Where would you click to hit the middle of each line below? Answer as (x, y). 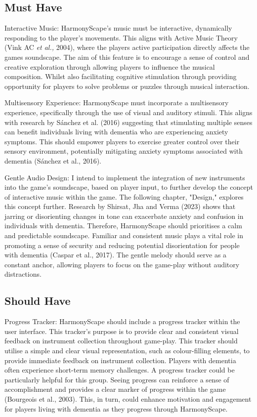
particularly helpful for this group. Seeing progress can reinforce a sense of (117, 379)
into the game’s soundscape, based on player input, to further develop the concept (129, 187)
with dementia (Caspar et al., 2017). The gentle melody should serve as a (116, 255)
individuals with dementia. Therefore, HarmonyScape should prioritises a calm (123, 226)
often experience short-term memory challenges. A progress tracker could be (120, 370)
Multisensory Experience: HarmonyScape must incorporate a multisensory (117, 103)
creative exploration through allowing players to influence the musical (110, 66)
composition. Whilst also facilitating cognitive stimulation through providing (121, 76)
